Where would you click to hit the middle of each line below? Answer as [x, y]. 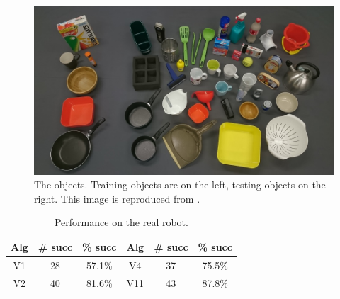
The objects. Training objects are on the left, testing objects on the [180, 185]
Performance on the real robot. [121, 222]
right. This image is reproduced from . [117, 198]
